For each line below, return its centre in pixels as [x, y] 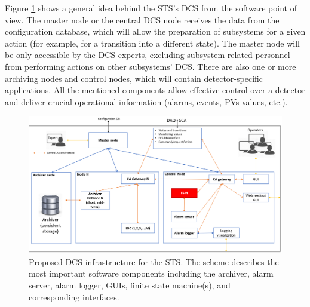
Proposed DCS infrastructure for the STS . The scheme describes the [154, 261]
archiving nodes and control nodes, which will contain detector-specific [134, 78]
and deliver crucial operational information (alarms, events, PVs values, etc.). [146, 101]
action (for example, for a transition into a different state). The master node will [152, 43]
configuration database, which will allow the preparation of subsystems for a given [155, 31]
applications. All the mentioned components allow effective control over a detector [155, 90]
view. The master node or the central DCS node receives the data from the [142, 19]
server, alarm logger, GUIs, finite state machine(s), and [130, 285]
